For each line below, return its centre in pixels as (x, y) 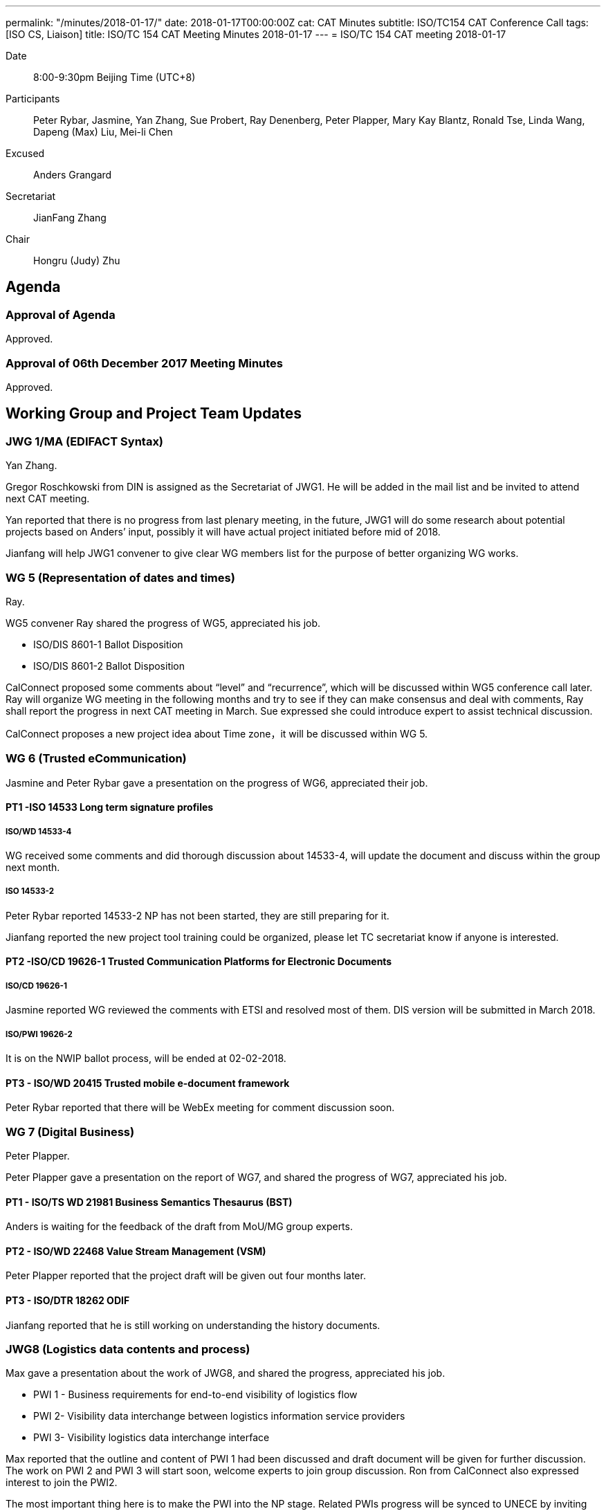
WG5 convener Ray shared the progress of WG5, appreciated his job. (163, 623)
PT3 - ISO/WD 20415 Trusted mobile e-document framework (148, 1083)
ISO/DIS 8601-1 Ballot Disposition (108, 644)
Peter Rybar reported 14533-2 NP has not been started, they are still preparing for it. (198, 915)
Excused (25, 153)
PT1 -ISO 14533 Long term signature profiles (110, 807)
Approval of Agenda (61, 314)
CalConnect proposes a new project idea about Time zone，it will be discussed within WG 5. (217, 733)
